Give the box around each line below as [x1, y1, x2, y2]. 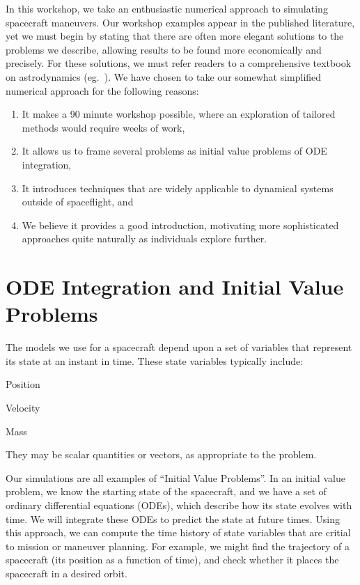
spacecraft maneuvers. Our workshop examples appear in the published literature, [6, 15, 355, 29]
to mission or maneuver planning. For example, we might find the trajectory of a [6, 538, 350, 553]
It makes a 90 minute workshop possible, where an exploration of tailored [22, 107, 336, 121]
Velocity [6, 400, 40, 414]
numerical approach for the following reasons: [6, 83, 199, 97]
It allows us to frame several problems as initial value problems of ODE [22, 143, 327, 158]
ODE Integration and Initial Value [6, 272, 344, 301]
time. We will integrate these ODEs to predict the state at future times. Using [6, 511, 340, 526]
